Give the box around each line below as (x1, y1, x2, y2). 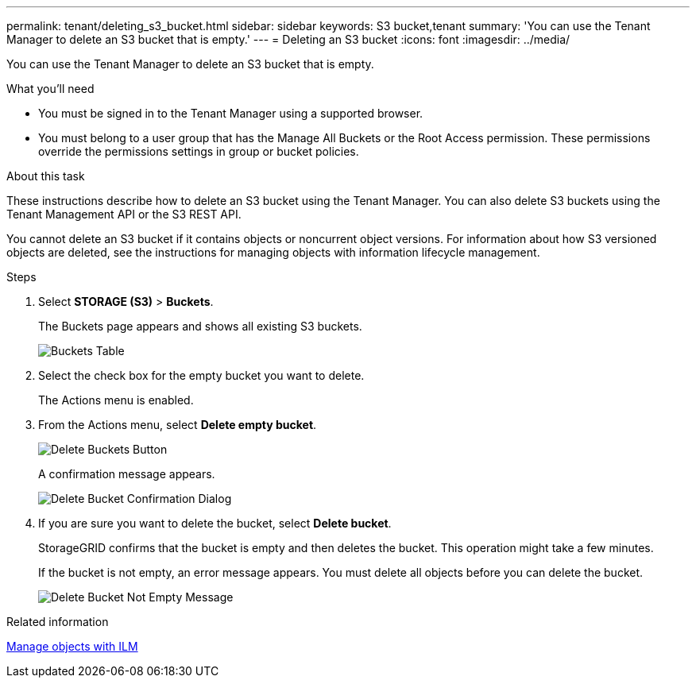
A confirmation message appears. (38, 467, 215, 481)
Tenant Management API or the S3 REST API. (6, 207, 242, 221)
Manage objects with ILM (6, 640, 138, 653)
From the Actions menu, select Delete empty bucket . (38, 418, 317, 431)
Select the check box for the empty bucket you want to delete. (38, 369, 365, 382)
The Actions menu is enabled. (38, 393, 194, 407)
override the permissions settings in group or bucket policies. (38, 145, 359, 158)
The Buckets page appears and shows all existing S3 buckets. (38, 319, 362, 333)
